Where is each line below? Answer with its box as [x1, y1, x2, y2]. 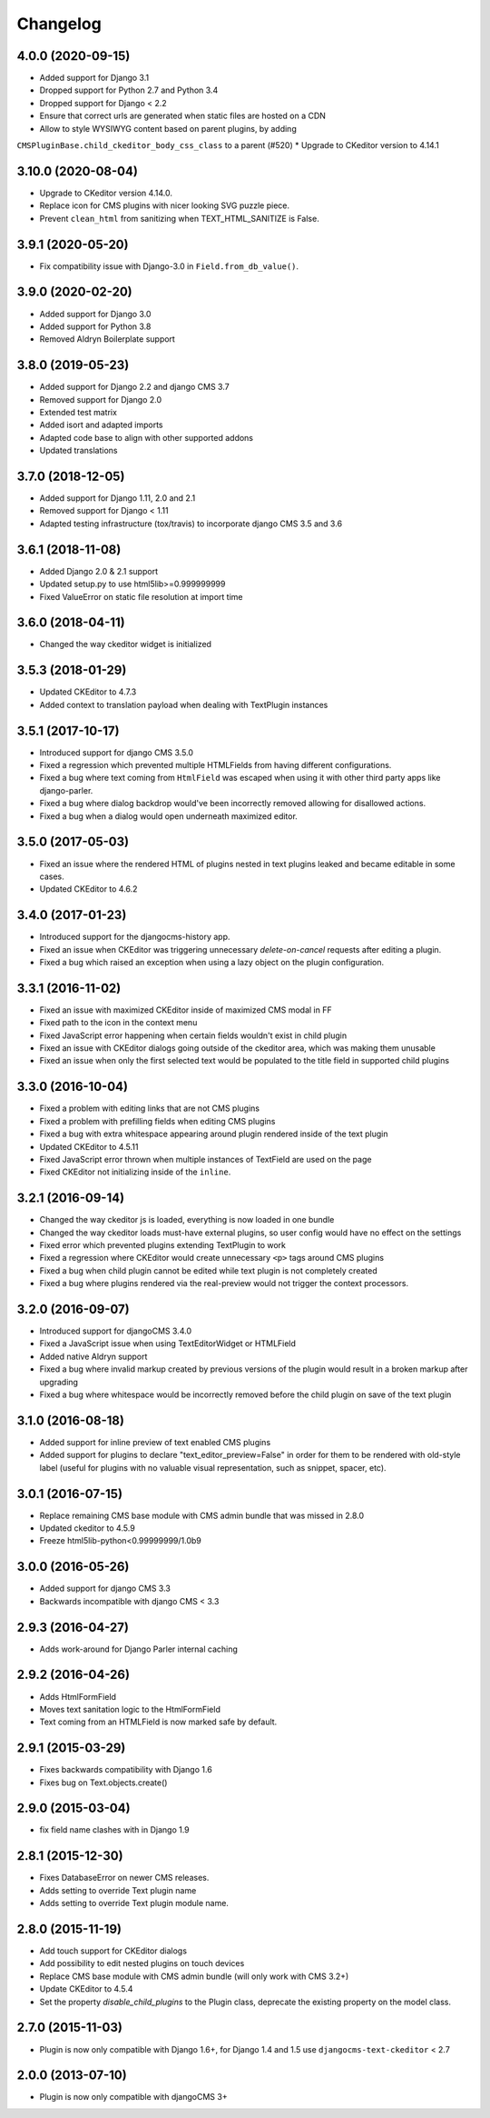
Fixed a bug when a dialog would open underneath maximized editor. [39, 810, 299, 822]
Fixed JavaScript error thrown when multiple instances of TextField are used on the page [39, 1154, 372, 1164]
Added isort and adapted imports [39, 419, 163, 431]
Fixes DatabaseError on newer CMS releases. [39, 1873, 210, 1883]
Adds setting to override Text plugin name [39, 1884, 197, 1895]
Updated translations [39, 445, 118, 456]
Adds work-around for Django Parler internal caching [39, 1643, 238, 1654]
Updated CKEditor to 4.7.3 [39, 686, 137, 697]
